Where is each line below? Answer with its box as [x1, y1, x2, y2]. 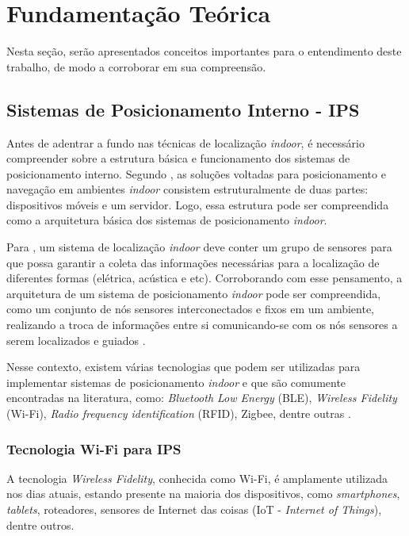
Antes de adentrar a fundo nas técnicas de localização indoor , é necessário [6, 134, 365, 151]
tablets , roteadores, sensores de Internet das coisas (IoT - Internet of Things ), [6, 501, 382, 518]
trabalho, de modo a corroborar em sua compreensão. [6, 58, 266, 75]
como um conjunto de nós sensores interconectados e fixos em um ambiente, [6, 301, 375, 317]
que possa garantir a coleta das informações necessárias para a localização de [6, 254, 380, 270]
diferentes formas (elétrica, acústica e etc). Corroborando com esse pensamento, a [6, 270, 403, 286]
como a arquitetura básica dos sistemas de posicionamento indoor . [6, 212, 327, 228]
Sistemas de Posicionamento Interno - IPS [6, 97, 360, 121]
